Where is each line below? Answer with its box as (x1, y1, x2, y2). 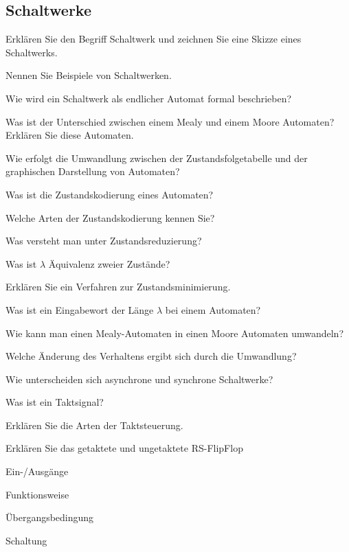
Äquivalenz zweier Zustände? (48, 256, 170, 271)
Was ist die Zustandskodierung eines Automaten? (5, 187, 214, 201)
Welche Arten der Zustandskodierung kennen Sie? (5, 210, 215, 225)
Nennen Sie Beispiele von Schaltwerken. (5, 68, 172, 82)
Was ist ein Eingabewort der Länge (5, 302, 154, 317)
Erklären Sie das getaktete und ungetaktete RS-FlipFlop (5, 441, 243, 455)
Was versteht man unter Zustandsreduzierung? (5, 233, 202, 248)
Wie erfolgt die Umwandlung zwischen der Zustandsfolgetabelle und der (5, 150, 308, 165)
